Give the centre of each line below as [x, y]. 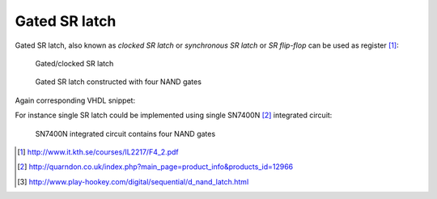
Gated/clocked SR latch [74, 63]
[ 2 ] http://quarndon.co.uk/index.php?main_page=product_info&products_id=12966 [155, 167]
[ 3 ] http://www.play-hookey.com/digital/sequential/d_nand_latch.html [133, 181]
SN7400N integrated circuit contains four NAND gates [125, 133]
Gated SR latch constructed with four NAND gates [119, 82]
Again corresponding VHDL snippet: [75, 100]
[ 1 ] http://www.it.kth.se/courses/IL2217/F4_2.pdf [98, 152]
